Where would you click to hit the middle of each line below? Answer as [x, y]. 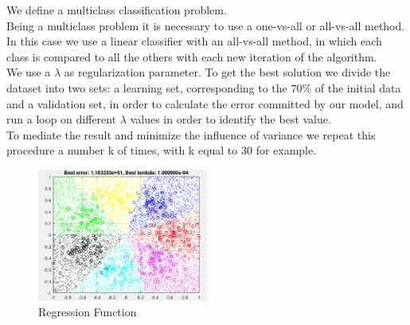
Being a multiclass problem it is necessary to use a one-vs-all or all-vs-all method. [206, 25]
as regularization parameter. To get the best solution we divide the [227, 72]
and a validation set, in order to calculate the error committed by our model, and [205, 103]
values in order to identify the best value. [230, 119]
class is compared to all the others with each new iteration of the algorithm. [192, 56]
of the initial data [358, 87]
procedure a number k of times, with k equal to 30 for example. [162, 150]
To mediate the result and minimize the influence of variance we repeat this [191, 134]
